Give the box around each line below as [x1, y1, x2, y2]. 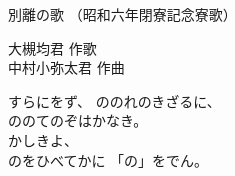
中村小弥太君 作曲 [8, 57, 125, 78]
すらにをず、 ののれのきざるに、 [8, 90, 221, 111]
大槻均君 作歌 [8, 37, 97, 58]
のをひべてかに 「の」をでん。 [8, 149, 209, 170]
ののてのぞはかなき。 [8, 110, 148, 131]
